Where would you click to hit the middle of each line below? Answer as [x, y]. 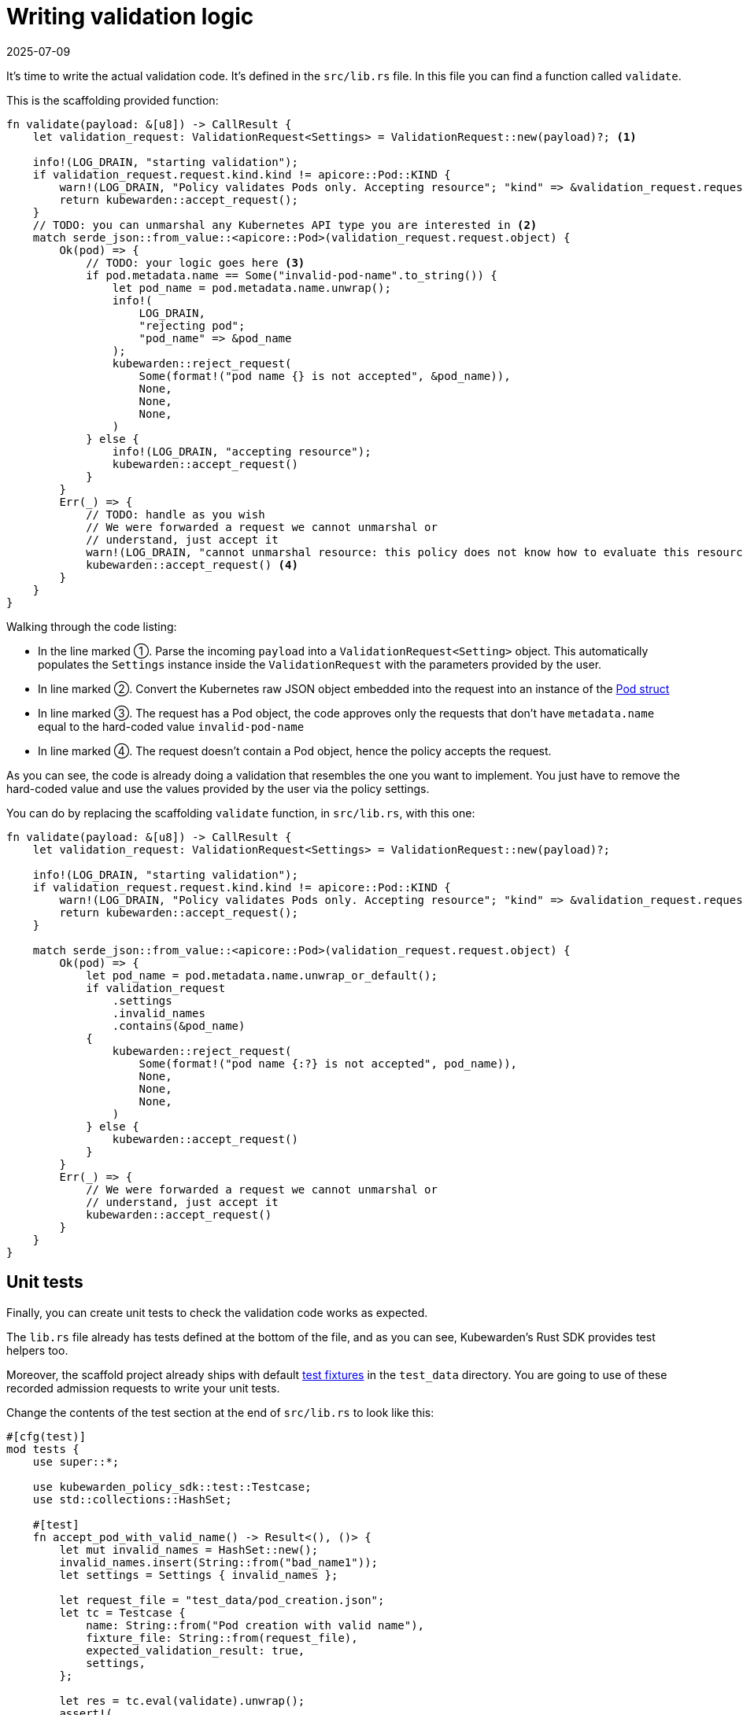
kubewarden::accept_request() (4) [192, 564]
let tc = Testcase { [122, 1612]
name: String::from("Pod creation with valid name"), [255, 1625]
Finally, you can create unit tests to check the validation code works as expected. [217, 1312]
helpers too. [37, 1350]
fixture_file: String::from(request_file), [222, 1638]
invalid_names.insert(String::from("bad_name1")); [219, 1562]
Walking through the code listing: [92, 626]
